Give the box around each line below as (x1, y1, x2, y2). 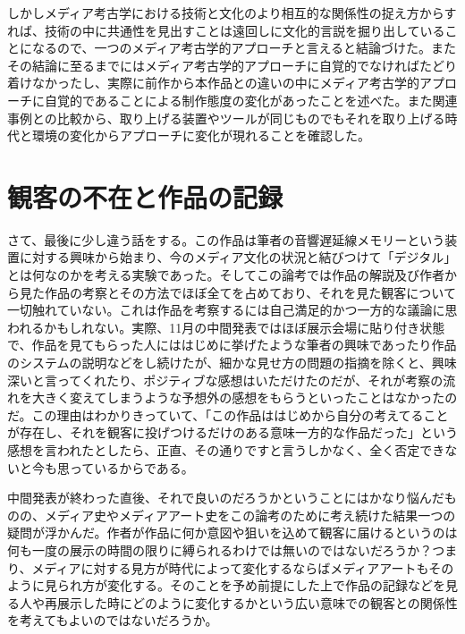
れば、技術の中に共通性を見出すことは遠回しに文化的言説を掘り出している (7, 21, 445, 39)
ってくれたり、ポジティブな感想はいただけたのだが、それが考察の (56, 370, 444, 389)
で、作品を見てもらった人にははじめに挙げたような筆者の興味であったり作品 (7, 335, 457, 354)
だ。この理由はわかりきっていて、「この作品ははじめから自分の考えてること (7, 405, 449, 424)
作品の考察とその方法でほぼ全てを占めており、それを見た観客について (44, 283, 456, 301)
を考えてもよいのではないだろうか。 (7, 611, 218, 630)
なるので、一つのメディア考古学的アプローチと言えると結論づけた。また (31, 38, 457, 57)
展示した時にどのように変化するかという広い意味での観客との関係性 (56, 593, 458, 612)
